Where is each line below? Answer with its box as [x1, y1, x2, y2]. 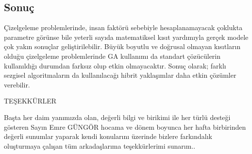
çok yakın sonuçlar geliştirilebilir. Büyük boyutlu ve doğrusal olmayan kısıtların [4, 41, 241, 51]
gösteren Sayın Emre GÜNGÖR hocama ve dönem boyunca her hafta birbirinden [4, 121, 246, 132]
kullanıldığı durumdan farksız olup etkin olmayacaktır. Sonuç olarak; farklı [4, 60, 226, 70]
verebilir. [4, 79, 30, 89]
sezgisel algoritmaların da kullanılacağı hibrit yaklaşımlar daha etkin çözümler [4, 70, 236, 80]
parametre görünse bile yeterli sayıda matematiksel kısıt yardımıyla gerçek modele [4, 32, 249, 42]
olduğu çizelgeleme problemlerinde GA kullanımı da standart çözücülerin [4, 51, 221, 61]
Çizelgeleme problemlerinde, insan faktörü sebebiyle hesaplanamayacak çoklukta [4, 22, 243, 33]
